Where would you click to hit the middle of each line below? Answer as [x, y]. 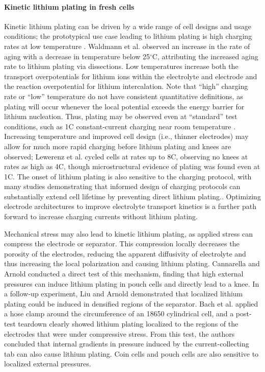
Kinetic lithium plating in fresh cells [69, 6]
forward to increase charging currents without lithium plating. [101, 216]
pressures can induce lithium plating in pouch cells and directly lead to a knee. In [132, 283]
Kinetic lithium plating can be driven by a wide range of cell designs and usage [128, 26]
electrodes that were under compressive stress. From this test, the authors [120, 333]
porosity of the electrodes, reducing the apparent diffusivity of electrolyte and [125, 253]
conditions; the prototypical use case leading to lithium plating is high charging [128, 36]
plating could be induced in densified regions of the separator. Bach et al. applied [131, 303]
